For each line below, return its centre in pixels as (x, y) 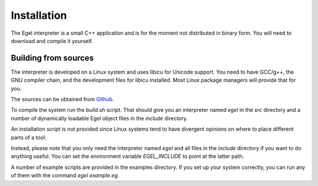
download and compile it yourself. (52, 41)
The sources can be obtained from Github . (62, 99)
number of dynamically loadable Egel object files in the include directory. (99, 118)
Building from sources (52, 58)
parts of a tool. (29, 137)
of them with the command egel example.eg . (65, 175)
